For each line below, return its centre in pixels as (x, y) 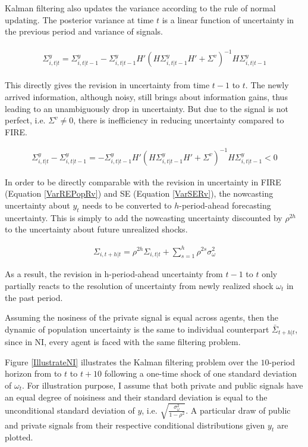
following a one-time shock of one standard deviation (201, 373)
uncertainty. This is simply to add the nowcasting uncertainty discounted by (144, 217)
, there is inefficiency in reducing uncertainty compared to (179, 120)
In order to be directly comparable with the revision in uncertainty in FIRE (143, 181)
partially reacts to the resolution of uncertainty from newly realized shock (139, 285)
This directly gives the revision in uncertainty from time (107, 85)
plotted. (19, 437)
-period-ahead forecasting (225, 205)
